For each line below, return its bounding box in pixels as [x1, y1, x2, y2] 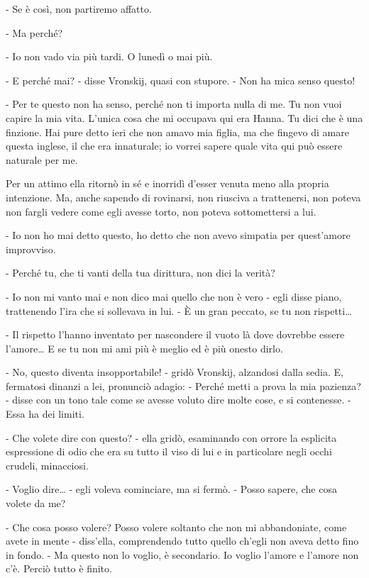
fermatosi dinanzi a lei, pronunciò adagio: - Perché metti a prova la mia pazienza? [6, 378, 361, 393]
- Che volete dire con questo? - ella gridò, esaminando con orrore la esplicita [6, 430, 337, 445]
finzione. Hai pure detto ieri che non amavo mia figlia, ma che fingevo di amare [6, 124, 349, 139]
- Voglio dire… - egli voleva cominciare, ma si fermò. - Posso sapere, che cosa [6, 482, 337, 496]
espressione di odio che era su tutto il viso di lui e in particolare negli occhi [6, 444, 332, 459]
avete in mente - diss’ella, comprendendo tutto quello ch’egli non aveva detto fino [6, 533, 359, 548]
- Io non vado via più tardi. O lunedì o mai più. [6, 49, 213, 64]
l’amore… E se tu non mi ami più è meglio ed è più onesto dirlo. [6, 340, 283, 355]
